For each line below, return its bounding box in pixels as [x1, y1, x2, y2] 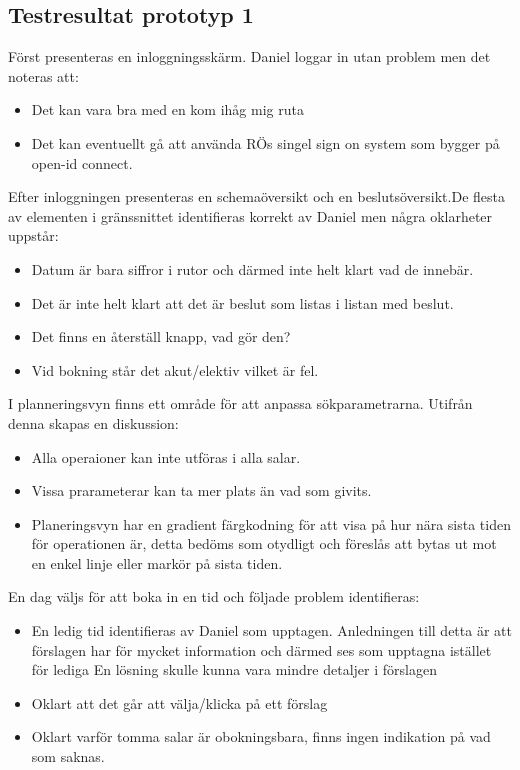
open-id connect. [31, 152, 133, 173]
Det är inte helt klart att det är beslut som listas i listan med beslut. [31, 292, 454, 313]
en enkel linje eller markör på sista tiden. [31, 552, 283, 573]
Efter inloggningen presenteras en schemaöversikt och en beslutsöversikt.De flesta [8, 186, 505, 207]
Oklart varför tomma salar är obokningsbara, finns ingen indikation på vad [31, 726, 491, 747]
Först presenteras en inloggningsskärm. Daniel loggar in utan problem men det [8, 46, 491, 67]
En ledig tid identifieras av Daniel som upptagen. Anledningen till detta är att [31, 620, 512, 641]
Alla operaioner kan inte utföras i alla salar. [31, 446, 301, 467]
